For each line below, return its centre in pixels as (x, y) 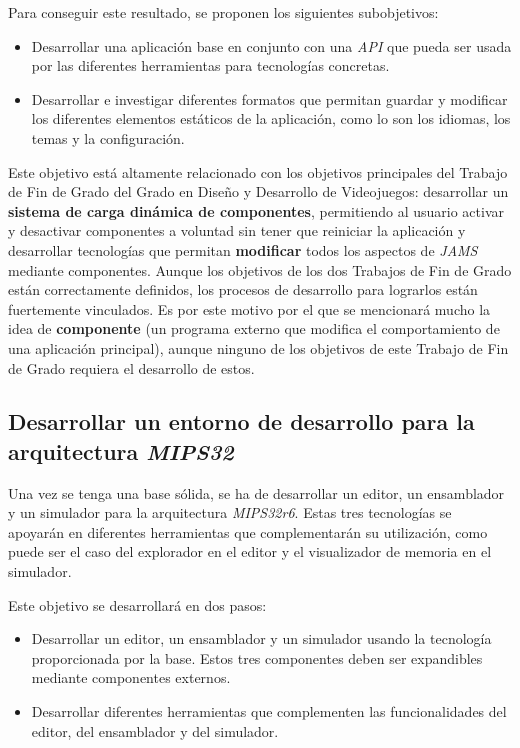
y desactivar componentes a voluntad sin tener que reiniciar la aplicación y (237, 230)
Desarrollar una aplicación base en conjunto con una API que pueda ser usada (271, 45)
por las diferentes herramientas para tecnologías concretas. (210, 65)
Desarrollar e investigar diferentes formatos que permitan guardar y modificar (269, 98)
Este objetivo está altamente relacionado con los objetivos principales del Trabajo (258, 171)
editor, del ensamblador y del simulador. (155, 730)
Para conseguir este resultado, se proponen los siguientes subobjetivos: (223, 12)
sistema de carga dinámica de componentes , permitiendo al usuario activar (256, 210)
